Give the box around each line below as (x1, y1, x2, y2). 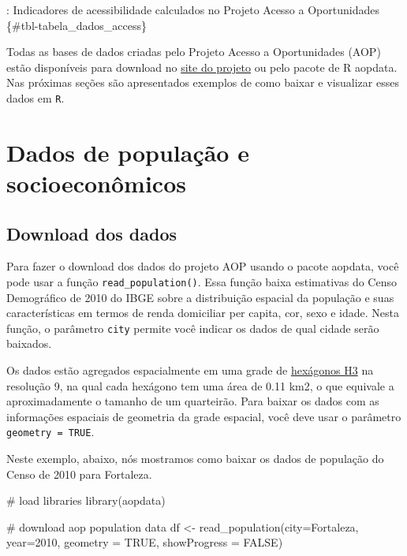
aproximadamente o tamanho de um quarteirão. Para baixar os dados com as (6, 393, 379, 409)
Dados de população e (6, 136, 249, 168)
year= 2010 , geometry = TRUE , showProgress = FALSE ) (6, 534, 283, 550)
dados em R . (6, 89, 65, 106)
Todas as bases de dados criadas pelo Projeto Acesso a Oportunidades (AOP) (6, 43, 381, 60)
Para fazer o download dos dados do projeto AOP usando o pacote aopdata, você (6, 258, 399, 274)
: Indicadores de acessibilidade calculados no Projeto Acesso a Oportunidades (6, 2, 379, 17)
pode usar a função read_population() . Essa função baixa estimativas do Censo (6, 273, 397, 289)
